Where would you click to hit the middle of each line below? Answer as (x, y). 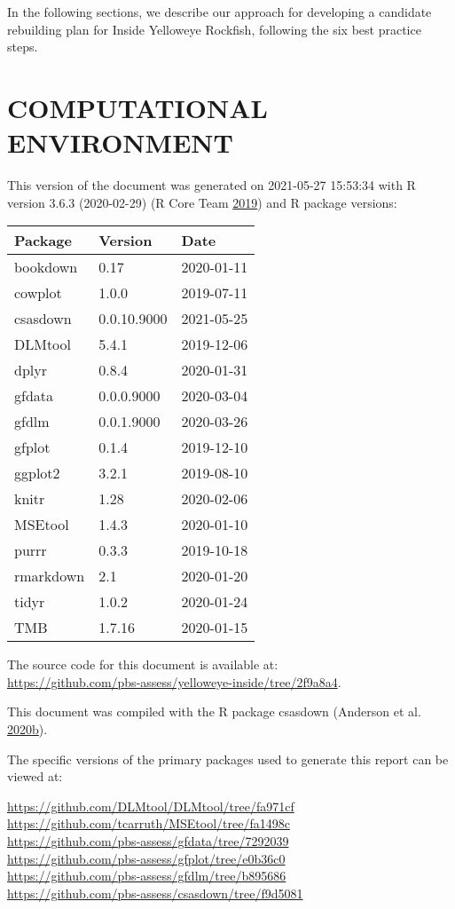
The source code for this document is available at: (143, 664)
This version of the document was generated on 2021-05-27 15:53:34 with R (212, 185)
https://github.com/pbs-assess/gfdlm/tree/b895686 (147, 876)
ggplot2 (37, 473)
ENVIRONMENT (120, 142)
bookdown (46, 267)
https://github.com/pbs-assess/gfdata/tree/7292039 (148, 841)
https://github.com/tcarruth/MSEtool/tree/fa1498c (149, 823)
